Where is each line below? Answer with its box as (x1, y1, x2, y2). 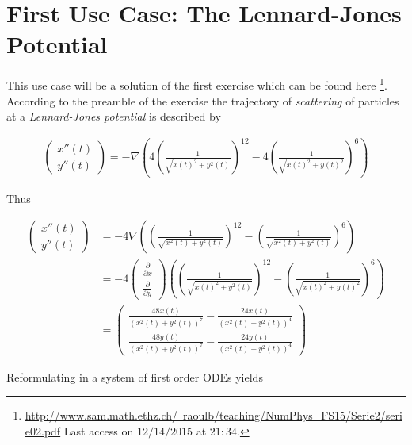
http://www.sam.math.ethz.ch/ (25, 407, 177, 424)
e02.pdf (25, 423, 61, 439)
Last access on (63, 423, 134, 439)
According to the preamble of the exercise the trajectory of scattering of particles (6, 92, 399, 109)
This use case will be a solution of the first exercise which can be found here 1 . (6, 75, 387, 93)
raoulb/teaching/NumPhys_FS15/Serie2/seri (182, 407, 402, 424)
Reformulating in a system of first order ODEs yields (6, 368, 263, 385)
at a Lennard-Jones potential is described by (6, 108, 221, 125)
